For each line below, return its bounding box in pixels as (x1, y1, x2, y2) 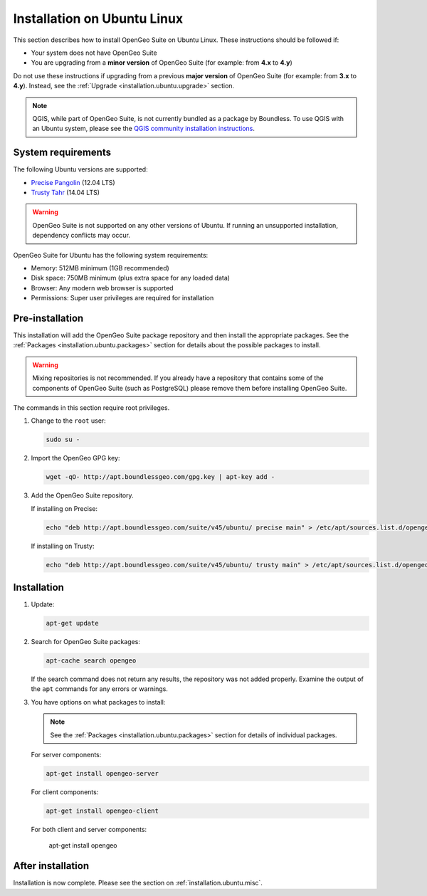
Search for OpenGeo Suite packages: (31, 638, 140, 646)
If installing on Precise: (31, 504, 98, 512)
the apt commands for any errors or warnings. (31, 685, 169, 693)
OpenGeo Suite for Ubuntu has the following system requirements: (13, 251, 209, 259)
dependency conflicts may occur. (32, 231, 131, 240)
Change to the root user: (31, 416, 106, 425)
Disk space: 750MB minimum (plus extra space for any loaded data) (31, 274, 231, 283)
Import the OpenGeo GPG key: (31, 454, 120, 463)
